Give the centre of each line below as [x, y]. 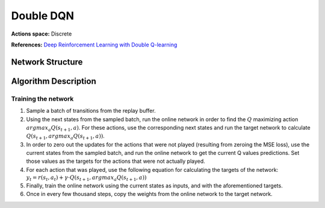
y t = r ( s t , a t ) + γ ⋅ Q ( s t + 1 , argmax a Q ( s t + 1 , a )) [86, 178]
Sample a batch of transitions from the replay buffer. [91, 111]
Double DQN [43, 16]
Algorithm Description [54, 81]
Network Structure [47, 62]
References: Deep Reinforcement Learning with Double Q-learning [94, 45]
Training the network [42, 98]
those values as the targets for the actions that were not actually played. [116, 161]
